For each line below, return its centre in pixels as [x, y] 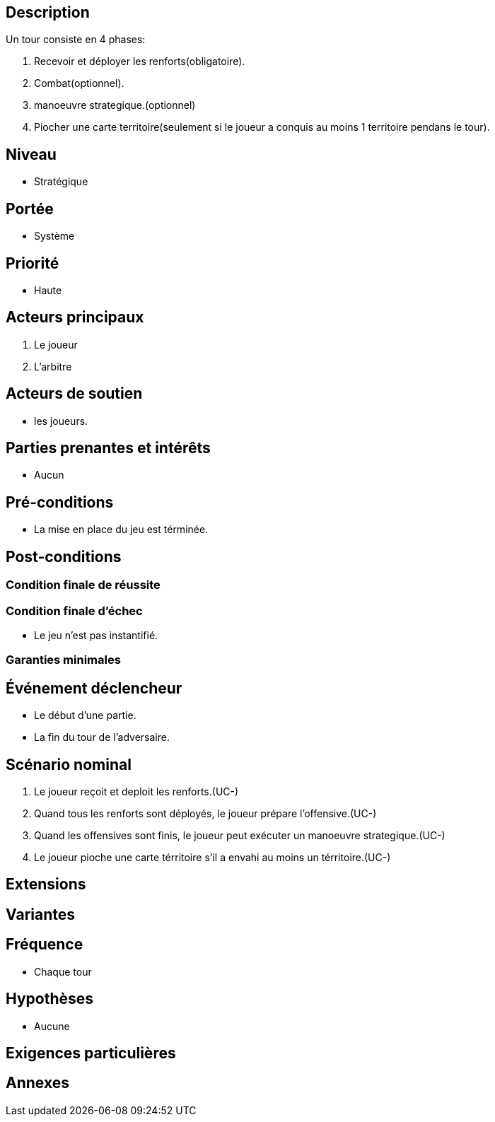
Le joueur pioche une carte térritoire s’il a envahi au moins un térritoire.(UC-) [212, 857]
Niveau [31, 154]
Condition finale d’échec [74, 610]
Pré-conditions [60, 502]
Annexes [37, 1083]
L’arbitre [53, 366]
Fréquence [45, 945]
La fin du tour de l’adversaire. [102, 737]
